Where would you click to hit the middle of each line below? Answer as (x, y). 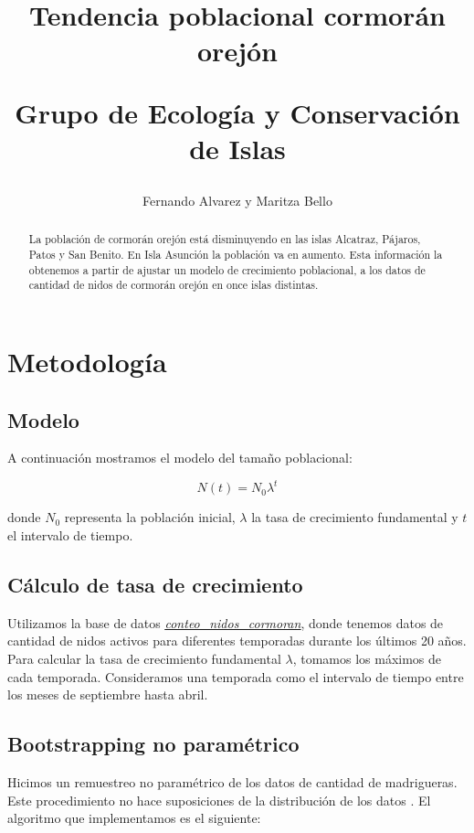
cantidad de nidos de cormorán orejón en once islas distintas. (174, 285)
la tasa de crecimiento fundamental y (355, 517)
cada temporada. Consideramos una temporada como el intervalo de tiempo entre (236, 676)
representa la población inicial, (150, 517)
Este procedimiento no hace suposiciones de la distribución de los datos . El (219, 800)
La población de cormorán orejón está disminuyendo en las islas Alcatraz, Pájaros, (225, 239)
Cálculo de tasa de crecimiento (155, 585)
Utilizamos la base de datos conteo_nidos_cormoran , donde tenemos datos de (226, 622)
